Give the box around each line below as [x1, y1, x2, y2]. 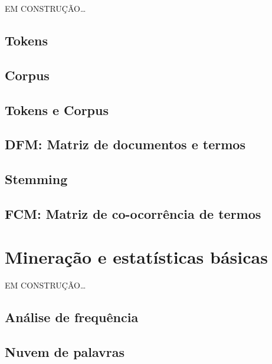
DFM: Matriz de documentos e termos [5, 135, 245, 153]
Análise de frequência [5, 308, 139, 326]
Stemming [5, 170, 68, 188]
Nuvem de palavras [5, 343, 125, 361]
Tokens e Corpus [5, 100, 109, 119]
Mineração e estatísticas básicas [5, 245, 268, 269]
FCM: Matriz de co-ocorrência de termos [5, 204, 261, 222]
